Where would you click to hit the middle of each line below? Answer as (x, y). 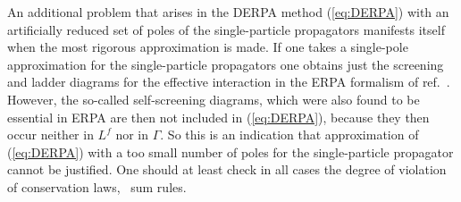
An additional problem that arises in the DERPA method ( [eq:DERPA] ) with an (228, 12)
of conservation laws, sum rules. (97, 186)
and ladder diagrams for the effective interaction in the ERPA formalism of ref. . (229, 82)
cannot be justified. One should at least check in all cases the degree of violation (227, 169)
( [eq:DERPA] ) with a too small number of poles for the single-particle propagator (230, 151)
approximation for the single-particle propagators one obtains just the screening (226, 64)
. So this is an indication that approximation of (289, 135)
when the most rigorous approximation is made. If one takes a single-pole (208, 47)
